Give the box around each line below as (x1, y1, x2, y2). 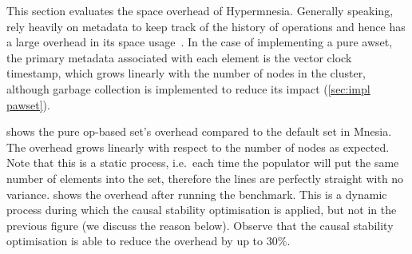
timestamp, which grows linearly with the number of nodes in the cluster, (6, 65, 366, 81)
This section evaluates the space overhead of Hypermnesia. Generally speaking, (6, 2, 394, 18)
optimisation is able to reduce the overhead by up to (6, 232, 263, 249)
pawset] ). (6, 96, 50, 113)
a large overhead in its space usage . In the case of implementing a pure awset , (6, 34, 393, 50)
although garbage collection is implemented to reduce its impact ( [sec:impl (6, 80, 370, 97)
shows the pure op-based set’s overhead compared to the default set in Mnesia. (6, 123, 392, 140)
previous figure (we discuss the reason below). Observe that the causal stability (6, 216, 394, 233)
